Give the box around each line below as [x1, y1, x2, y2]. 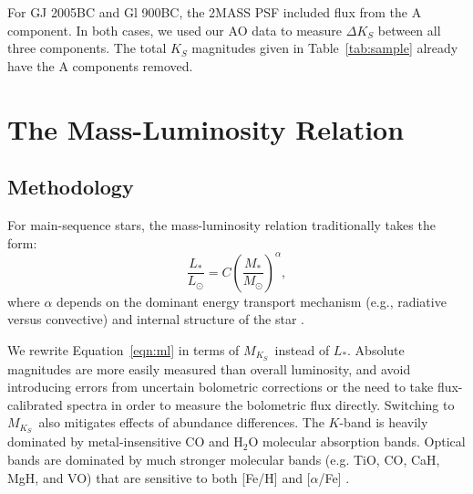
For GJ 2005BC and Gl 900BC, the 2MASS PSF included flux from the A [7, 3, 422, 21]
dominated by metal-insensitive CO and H [7, 432, 243, 451]
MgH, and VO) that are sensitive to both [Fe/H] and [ [7, 468, 311, 487]
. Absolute [347, 340, 405, 359]
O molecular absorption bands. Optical [248, 432, 466, 451]
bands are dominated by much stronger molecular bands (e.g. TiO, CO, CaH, [7, 449, 440, 468]
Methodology [7, 173, 134, 201]
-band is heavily [339, 413, 428, 432]
